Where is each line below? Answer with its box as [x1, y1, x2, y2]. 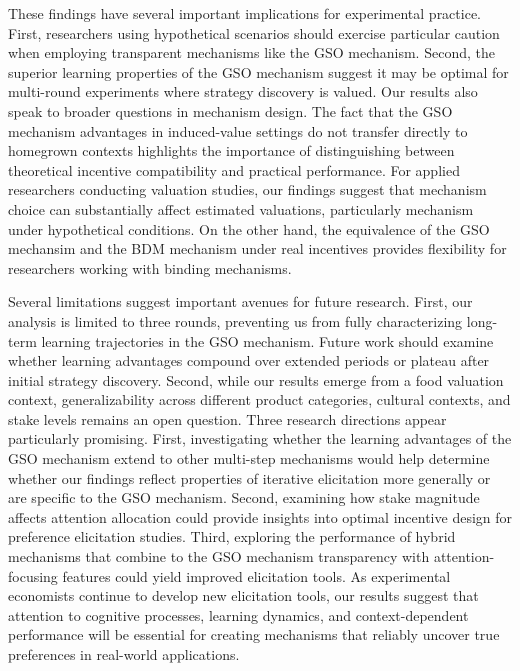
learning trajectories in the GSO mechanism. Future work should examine [41, 330, 494, 351]
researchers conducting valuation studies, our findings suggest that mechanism [8, 179, 487, 200]
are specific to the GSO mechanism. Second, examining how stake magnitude [8, 487, 480, 508]
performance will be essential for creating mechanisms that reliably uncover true [8, 624, 500, 645]
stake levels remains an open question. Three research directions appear [8, 408, 447, 429]
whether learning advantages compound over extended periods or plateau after [8, 350, 490, 371]
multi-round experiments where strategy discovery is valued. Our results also [8, 81, 478, 102]
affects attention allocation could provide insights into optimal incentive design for [8, 506, 513, 527]
